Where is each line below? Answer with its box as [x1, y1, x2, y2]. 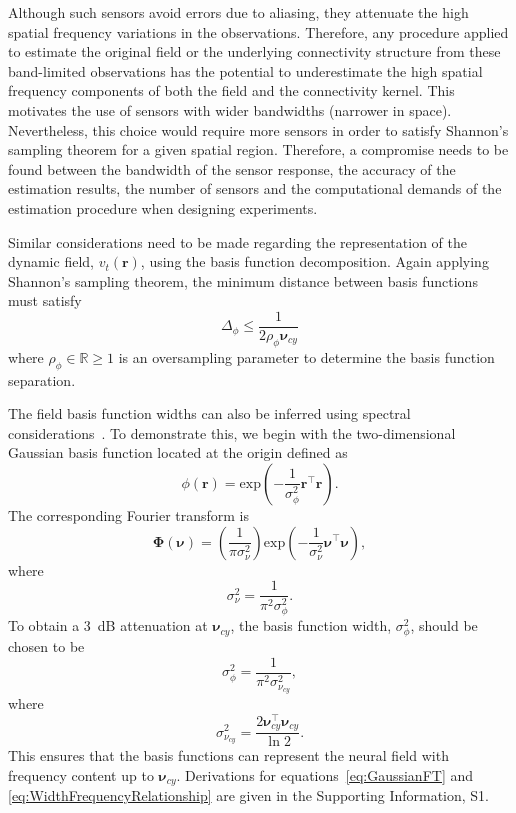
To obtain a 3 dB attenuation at [8, 615, 208, 636]
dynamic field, [8, 251, 94, 272]
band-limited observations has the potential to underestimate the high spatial [8, 60, 483, 81]
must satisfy [8, 290, 82, 311]
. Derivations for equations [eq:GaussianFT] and [176, 764, 474, 785]
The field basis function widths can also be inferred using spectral [8, 403, 411, 424]
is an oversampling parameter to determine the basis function [118, 346, 495, 367]
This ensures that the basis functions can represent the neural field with [8, 745, 449, 766]
